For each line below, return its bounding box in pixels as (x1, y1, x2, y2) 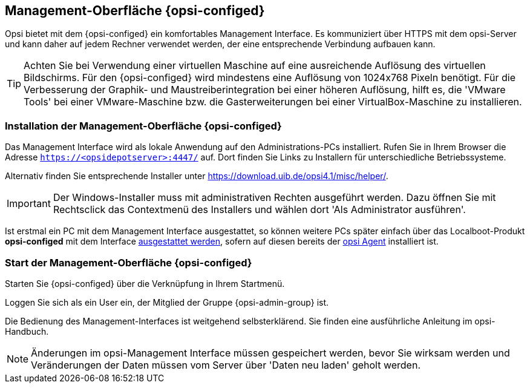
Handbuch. (5, 326, 49, 337)
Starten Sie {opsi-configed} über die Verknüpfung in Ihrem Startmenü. (5, 278, 285, 289)
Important (7, 197, 51, 210)
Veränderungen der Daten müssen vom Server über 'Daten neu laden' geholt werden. (31, 358, 420, 371)
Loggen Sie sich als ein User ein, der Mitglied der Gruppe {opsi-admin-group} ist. (5, 297, 329, 307)
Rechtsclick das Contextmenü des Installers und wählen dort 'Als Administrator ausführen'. (53, 203, 466, 216)
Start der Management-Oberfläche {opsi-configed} (5, 256, 252, 269)
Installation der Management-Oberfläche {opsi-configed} (5, 119, 282, 132)
